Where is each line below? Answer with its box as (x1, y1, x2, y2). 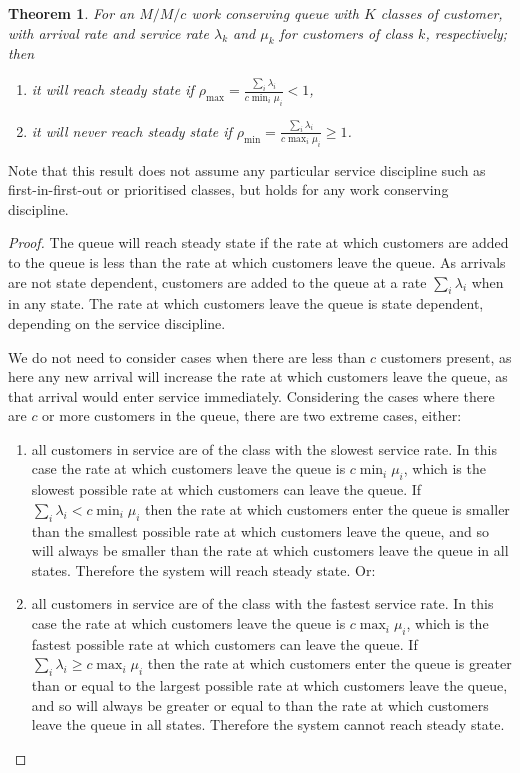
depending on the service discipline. (8, 312, 226, 333)
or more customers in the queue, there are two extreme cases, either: (42, 405, 462, 426)
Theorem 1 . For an (8, 3, 135, 23)
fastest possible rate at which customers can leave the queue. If (31, 633, 418, 654)
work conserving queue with (191, 3, 359, 23)
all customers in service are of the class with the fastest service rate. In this (31, 593, 494, 614)
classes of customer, (380, 3, 503, 23)
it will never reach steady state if (31, 120, 232, 141)
